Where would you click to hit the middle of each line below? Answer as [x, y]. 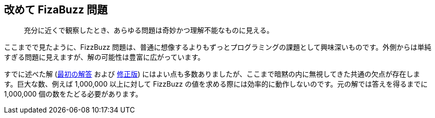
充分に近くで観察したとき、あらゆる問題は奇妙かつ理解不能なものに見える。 [149, 30]
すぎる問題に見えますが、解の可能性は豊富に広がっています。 [104, 57]
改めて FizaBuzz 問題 [56, 10]
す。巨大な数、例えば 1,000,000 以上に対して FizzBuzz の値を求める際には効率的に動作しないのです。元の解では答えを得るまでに [216, 84]
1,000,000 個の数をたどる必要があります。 [73, 94]
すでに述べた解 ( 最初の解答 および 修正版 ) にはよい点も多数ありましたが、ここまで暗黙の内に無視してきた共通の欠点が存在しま [212, 74]
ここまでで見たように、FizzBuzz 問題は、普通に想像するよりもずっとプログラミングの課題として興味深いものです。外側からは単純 [218, 47]
